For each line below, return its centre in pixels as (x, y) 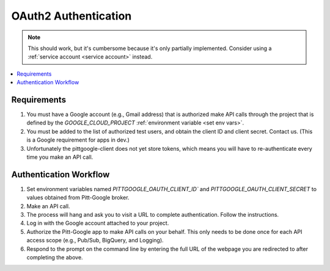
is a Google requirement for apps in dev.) (78, 140)
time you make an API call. (60, 157)
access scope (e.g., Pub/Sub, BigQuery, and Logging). (95, 240)
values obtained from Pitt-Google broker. (78, 198)
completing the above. (55, 257)
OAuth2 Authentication (71, 16)
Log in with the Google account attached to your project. (98, 223)
